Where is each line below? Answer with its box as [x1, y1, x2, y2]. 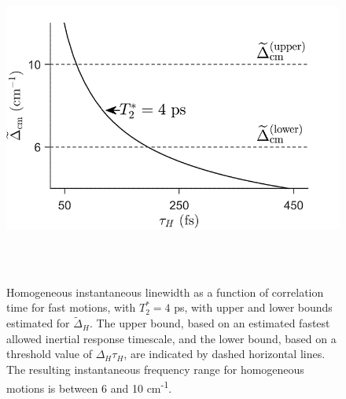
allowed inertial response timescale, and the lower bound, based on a [6, 330, 337, 346]
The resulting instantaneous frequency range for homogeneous [6, 360, 304, 377]
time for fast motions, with [6, 299, 136, 316]
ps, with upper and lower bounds [174, 299, 333, 316]
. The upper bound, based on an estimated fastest [89, 315, 330, 331]
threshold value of [6, 345, 93, 362]
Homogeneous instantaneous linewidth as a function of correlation [6, 283, 324, 300]
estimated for [6, 315, 70, 331]
